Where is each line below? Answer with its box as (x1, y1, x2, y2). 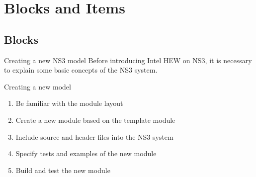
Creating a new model (4, 81, 71, 91)
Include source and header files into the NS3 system (15, 131, 173, 142)
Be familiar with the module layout (15, 98, 123, 108)
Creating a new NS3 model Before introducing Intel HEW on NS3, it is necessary (4, 55, 252, 65)
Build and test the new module (15, 165, 110, 175)
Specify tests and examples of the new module (15, 148, 157, 159)
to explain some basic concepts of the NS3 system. (4, 65, 158, 75)
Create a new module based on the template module (15, 114, 175, 125)
